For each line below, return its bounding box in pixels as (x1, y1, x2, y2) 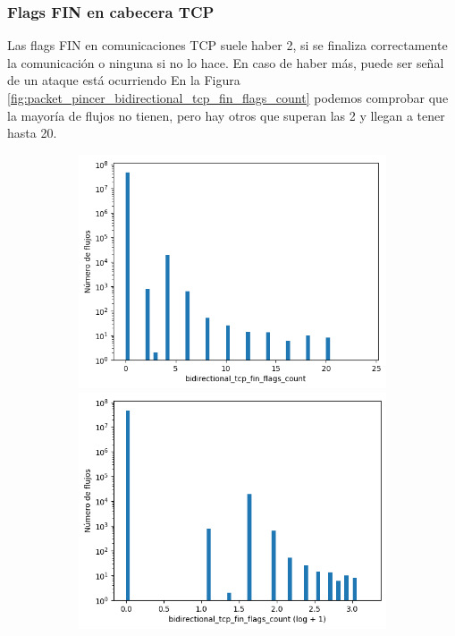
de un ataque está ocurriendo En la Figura (7, 71, 240, 89)
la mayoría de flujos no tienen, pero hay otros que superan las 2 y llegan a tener (7, 106, 445, 124)
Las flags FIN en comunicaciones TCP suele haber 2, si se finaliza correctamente (7, 36, 448, 55)
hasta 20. (7, 123, 57, 142)
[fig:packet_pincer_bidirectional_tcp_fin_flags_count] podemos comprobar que (7, 89, 449, 106)
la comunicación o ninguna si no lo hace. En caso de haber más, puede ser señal (7, 53, 444, 72)
